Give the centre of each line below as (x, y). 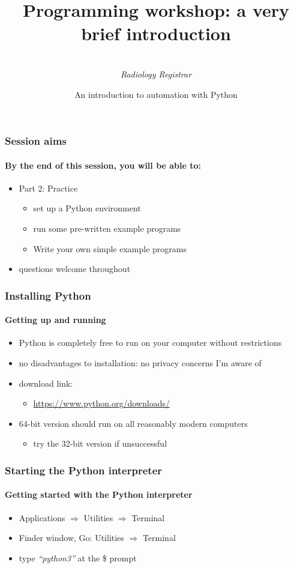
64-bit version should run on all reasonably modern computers (133, 423)
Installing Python (48, 295)
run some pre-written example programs (107, 228)
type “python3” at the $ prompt (78, 557)
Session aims (36, 141)
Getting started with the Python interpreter (99, 494)
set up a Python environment (87, 208)
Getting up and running (55, 320)
